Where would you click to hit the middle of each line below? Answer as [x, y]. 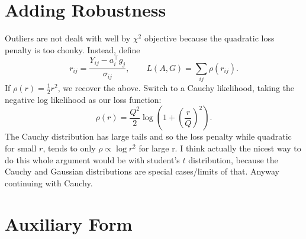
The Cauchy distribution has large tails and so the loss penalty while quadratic [148, 136]
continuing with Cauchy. [49, 183]
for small [21, 148]
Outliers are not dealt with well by [68, 38]
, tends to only [69, 148]
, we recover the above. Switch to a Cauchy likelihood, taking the [176, 87]
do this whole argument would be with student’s [92, 159]
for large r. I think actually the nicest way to [220, 148]
